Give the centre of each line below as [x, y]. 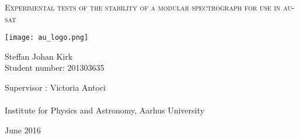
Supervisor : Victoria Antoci [55, 87]
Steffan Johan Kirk [39, 56]
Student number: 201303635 [55, 68]
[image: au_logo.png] [47, 38]
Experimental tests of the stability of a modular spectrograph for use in [143, 7]
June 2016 [23, 130]
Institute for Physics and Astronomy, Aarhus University [105, 110]
